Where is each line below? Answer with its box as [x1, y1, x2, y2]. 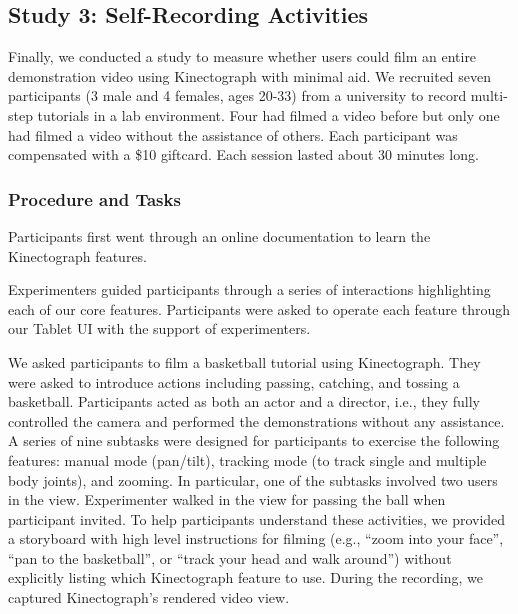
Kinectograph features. [8, 245, 148, 266]
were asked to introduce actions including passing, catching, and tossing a [8, 371, 460, 392]
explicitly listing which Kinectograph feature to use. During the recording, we [8, 567, 484, 588]
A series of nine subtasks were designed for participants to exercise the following [8, 430, 500, 451]
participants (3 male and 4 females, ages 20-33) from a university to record [8, 85, 467, 106]
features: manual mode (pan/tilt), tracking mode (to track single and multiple [8, 449, 487, 470]
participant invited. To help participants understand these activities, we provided [8, 508, 506, 529]
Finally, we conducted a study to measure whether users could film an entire [8, 46, 477, 67]
